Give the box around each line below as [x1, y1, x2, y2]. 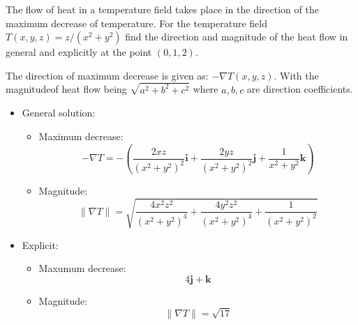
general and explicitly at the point [6, 45, 152, 59]
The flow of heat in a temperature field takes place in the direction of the [6, 2, 319, 16]
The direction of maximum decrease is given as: [6, 68, 209, 82]
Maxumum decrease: [38, 261, 126, 275]
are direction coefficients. [246, 82, 353, 96]
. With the [274, 68, 319, 82]
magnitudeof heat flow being [6, 82, 127, 96]
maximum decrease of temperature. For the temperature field [6, 15, 267, 30]
